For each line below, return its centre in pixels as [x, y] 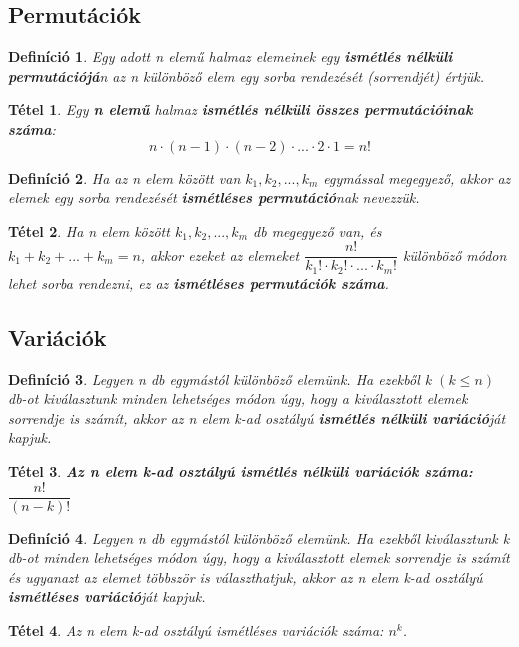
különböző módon [454, 254]
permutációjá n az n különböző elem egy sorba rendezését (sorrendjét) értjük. [246, 75]
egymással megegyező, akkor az [417, 177]
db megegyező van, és [317, 230]
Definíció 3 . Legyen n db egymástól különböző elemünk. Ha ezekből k [220, 378]
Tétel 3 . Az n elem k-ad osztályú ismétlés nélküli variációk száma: [240, 471]
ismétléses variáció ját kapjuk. [107, 596]
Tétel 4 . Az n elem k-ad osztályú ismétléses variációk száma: [196, 630]
